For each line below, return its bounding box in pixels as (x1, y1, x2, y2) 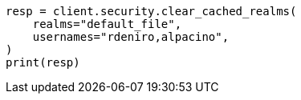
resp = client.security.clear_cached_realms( (6, 5, 297, 18)
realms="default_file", (32, 18, 182, 30)
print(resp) (6, 56, 80, 69)
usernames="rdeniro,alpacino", (32, 30, 230, 43)
